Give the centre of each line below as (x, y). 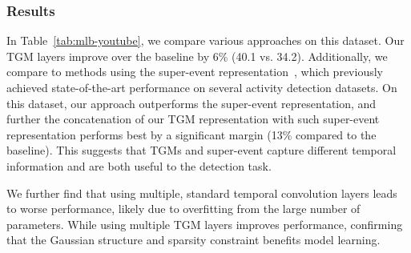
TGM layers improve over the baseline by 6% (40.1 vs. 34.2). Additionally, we (197, 56)
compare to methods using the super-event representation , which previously (195, 72)
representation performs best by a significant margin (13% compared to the (191, 134)
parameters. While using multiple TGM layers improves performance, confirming (205, 224)
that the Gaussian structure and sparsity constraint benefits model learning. (193, 240)
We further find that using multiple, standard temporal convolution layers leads (202, 193)
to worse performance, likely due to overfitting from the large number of (183, 209)
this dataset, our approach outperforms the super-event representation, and (191, 103)
